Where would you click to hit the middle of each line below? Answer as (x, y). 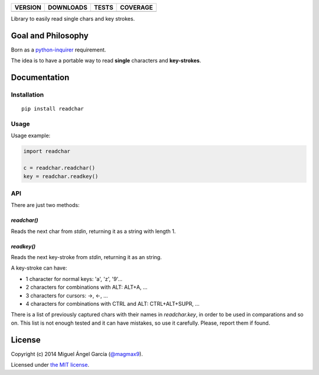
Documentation (40, 78)
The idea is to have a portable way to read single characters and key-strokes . (106, 61)
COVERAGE (136, 7)
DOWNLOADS (68, 7)
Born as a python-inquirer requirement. (58, 50)
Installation (27, 95)
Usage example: (31, 135)
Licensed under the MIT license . (50, 365)
